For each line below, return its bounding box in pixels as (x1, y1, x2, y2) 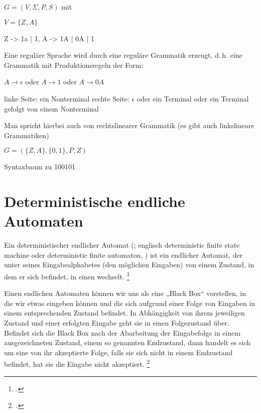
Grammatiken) (4, 130, 49, 140)
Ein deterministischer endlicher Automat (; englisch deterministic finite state (4, 240, 240, 250)
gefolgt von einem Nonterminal (4, 103, 99, 114)
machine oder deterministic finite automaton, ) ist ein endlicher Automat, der (4, 249, 243, 260)
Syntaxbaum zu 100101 (4, 161, 75, 172)
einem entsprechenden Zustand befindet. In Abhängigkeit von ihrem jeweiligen (4, 307, 245, 318)
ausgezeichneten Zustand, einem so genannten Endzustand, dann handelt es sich (4, 337, 251, 348)
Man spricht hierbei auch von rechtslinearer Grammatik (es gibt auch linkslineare (4, 120, 254, 131)
